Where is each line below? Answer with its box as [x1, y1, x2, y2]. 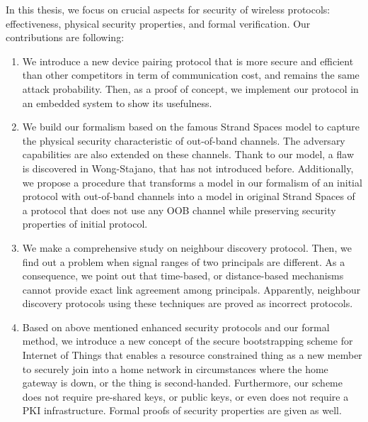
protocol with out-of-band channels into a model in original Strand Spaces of [22, 189, 355, 204]
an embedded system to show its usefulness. [22, 95, 212, 110]
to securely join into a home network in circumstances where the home [22, 361, 328, 376]
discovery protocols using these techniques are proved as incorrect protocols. [22, 296, 353, 311]
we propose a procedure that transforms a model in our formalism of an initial [22, 174, 362, 189]
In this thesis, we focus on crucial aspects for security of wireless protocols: [6, 2, 330, 16]
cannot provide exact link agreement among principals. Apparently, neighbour [22, 282, 361, 296]
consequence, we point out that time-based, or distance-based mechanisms [22, 268, 344, 283]
